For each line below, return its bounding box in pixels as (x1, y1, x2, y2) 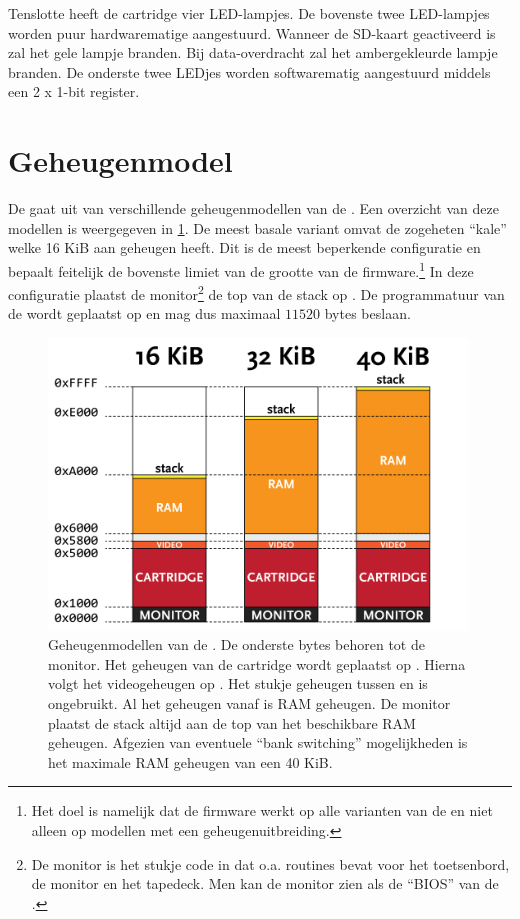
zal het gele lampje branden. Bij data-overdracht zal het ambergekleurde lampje (8, 42, 498, 63)
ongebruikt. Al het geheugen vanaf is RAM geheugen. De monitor (48, 693, 451, 714)
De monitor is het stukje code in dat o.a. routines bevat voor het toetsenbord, (31, 853, 510, 874)
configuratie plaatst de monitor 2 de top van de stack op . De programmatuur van (8, 281, 505, 304)
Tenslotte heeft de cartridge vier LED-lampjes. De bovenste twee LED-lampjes (8, 3, 490, 23)
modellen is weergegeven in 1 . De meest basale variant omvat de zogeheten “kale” (8, 217, 507, 238)
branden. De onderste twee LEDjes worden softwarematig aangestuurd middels (8, 61, 491, 82)
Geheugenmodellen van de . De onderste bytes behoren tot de (48, 634, 425, 655)
